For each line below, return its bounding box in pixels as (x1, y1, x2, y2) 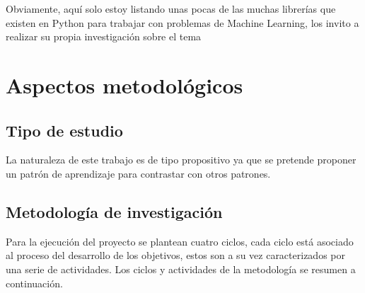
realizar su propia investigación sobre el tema (6, 29, 202, 44)
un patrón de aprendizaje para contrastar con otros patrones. (6, 166, 271, 180)
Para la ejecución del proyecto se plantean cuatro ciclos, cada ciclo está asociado (6, 234, 354, 248)
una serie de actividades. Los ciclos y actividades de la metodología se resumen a (6, 261, 356, 276)
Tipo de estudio (6, 119, 123, 141)
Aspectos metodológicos (6, 70, 243, 99)
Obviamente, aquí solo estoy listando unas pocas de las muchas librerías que (6, 1, 336, 16)
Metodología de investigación (6, 200, 223, 222)
